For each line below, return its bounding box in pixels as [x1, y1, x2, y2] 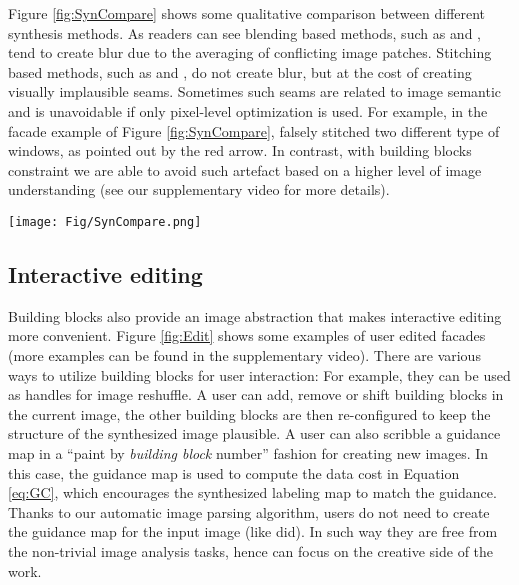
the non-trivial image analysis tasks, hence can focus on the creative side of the [8, 540, 494, 561]
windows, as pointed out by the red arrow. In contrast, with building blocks [8, 140, 472, 161]
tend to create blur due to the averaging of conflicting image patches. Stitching [8, 42, 492, 63]
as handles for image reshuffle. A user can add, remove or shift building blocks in [8, 384, 504, 405]
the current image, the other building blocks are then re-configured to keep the [8, 403, 491, 424]
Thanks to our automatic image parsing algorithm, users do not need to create [8, 501, 490, 522]
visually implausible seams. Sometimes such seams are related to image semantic [8, 81, 502, 102]
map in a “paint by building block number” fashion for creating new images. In [8, 442, 489, 463]
